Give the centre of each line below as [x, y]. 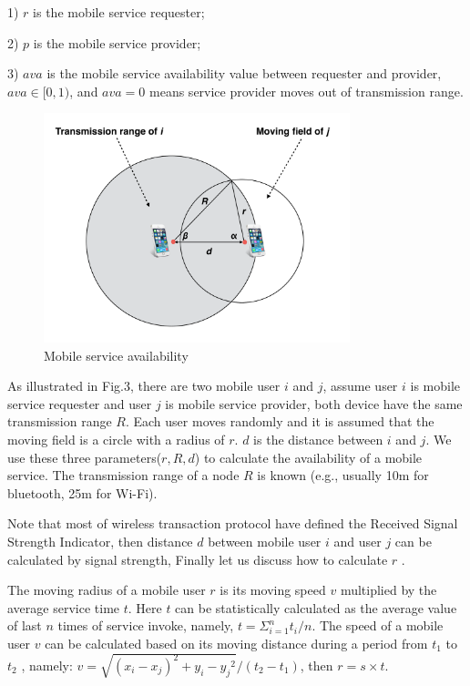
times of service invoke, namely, [146, 625]
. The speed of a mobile [378, 625]
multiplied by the [388, 590]
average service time [64, 607]
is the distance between [318, 440]
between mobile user [265, 541]
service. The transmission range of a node [123, 475]
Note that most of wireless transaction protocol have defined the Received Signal [233, 523]
